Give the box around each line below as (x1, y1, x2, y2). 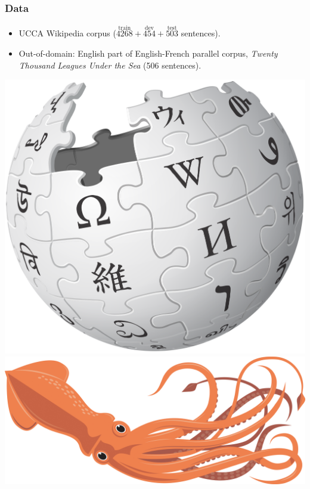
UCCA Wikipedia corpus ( (18, 27, 116, 39)
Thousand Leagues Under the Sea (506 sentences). (18, 58, 201, 71)
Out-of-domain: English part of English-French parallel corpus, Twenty (18, 47, 278, 60)
